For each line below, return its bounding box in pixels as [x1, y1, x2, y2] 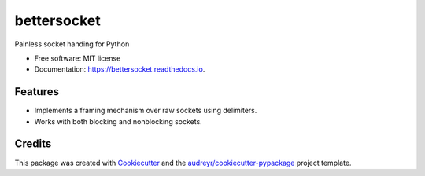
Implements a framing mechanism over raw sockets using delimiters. [34, 106, 257, 115]
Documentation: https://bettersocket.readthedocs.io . [34, 64, 205, 74]
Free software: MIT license [34, 53, 121, 63]
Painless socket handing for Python [14, 39, 130, 49]
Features [14, 85, 59, 98]
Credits [14, 137, 52, 151]
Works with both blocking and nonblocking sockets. [34, 116, 202, 126]
